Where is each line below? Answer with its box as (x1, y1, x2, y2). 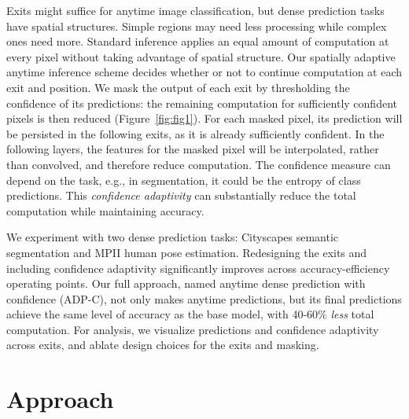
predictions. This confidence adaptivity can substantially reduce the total (6, 187, 356, 204)
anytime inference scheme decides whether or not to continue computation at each (6, 64, 403, 80)
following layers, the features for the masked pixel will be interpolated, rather (6, 141, 379, 157)
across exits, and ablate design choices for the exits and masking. (6, 336, 319, 353)
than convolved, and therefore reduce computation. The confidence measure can (6, 156, 391, 172)
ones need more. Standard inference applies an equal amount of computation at (6, 33, 389, 50)
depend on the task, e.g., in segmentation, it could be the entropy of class (6, 171, 361, 188)
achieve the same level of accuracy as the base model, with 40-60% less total (6, 306, 374, 322)
